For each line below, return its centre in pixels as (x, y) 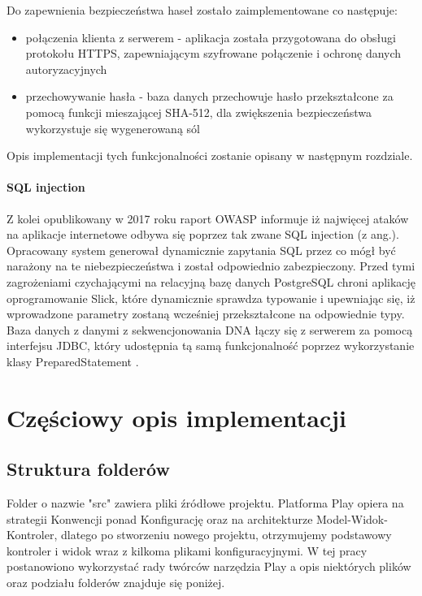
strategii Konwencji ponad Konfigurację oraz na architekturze (160, 518)
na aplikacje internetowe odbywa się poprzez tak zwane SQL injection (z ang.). (203, 234)
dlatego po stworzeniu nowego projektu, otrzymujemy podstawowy (226, 535)
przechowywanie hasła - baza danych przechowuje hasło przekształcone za (209, 96)
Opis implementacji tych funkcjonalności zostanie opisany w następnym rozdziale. (210, 155)
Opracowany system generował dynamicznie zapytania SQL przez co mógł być (201, 250)
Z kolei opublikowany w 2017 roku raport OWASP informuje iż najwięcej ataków (208, 218)
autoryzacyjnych (66, 69)
